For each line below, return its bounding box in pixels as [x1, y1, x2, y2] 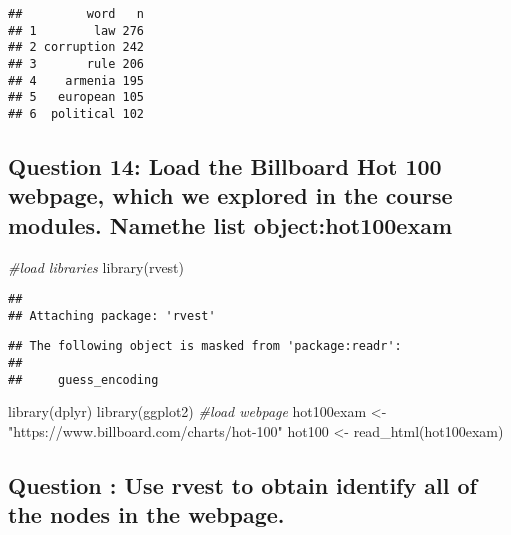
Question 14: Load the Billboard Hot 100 [8, 150, 442, 181]
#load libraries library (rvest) [8, 256, 185, 277]
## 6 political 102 [8, 106, 145, 121]
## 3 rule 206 [8, 56, 145, 71]
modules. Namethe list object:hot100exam [8, 209, 453, 240]
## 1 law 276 [8, 23, 145, 38]
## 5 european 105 [8, 90, 145, 105]
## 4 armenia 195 [8, 73, 145, 88]
